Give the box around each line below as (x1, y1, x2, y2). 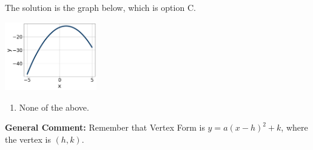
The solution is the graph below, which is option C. (5, 1, 196, 13)
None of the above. (19, 100, 89, 113)
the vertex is (5, 132, 51, 145)
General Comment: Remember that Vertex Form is (5, 121, 205, 134)
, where (281, 121, 308, 134)
